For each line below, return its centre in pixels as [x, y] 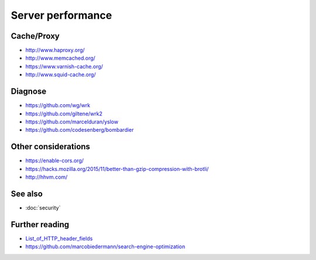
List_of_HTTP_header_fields [59, 238]
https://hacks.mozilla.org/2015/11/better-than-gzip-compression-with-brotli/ [117, 169]
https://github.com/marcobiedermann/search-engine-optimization [105, 247]
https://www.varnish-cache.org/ [64, 66]
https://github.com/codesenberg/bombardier [80, 130]
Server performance [61, 15]
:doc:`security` [43, 207]
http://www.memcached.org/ [61, 58]
